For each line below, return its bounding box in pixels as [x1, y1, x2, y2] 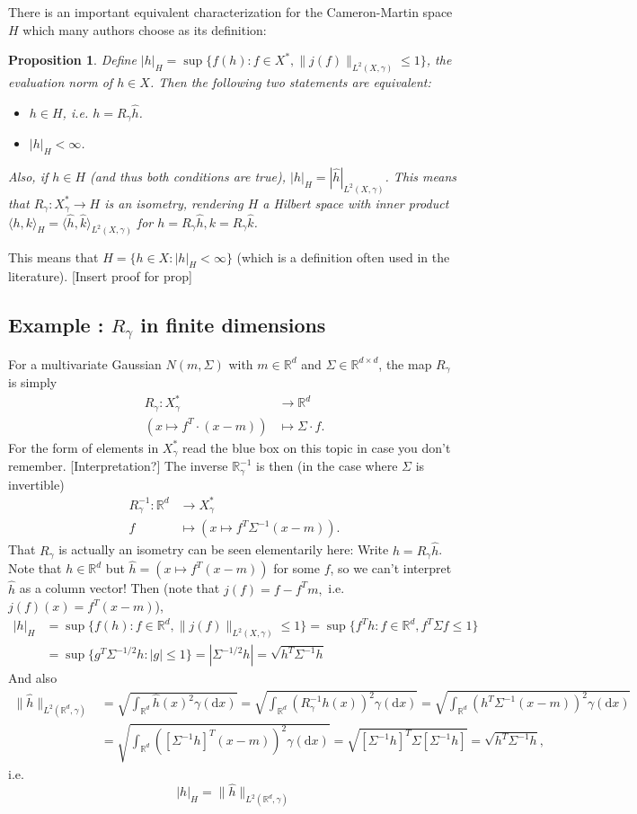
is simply [8, 373, 58, 392]
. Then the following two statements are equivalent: [149, 73, 431, 92]
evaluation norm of [8, 73, 113, 92]
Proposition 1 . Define [8, 50, 137, 69]
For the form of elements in [8, 438, 159, 456]
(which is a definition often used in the [236, 247, 450, 266]
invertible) [8, 474, 65, 493]
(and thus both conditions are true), [90, 167, 286, 186]
